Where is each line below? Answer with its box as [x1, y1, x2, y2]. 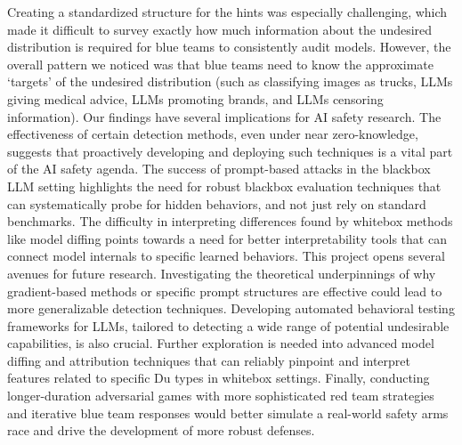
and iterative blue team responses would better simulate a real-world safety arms [7, 403, 449, 422]
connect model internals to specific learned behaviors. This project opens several [7, 247, 445, 265]
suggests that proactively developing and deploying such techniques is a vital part [7, 142, 453, 160]
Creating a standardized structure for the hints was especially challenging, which [7, 3, 448, 20]
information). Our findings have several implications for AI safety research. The [7, 107, 442, 125]
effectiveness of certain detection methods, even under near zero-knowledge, [7, 125, 418, 143]
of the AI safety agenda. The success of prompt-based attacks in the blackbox [7, 159, 431, 178]
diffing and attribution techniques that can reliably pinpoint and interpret [7, 351, 410, 369]
